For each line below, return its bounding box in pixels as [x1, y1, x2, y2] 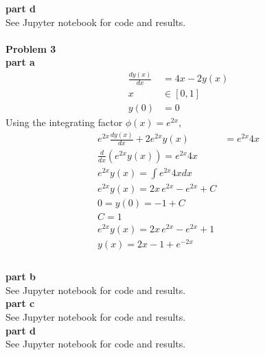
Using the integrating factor [5, 115, 123, 130]
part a [5, 55, 35, 69]
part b [5, 269, 36, 284]
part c [5, 296, 35, 310]
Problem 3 [5, 41, 56, 56]
